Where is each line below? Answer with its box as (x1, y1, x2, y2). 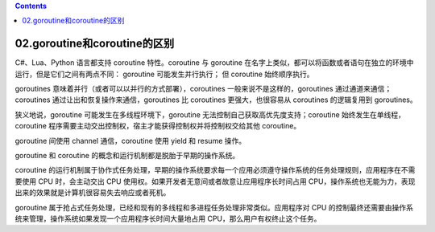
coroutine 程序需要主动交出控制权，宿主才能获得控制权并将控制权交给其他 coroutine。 (14, 121, 301, 131)
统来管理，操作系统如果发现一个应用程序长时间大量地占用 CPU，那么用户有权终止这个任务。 (14, 214, 321, 223)
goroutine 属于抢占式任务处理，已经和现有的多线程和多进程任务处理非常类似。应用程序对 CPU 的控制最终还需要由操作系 (14, 202, 414, 212)
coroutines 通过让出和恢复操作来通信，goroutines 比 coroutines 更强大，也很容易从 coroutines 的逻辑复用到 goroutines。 (14, 95, 418, 104)
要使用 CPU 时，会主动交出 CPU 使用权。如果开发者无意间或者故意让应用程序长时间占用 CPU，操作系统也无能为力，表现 (14, 177, 416, 186)
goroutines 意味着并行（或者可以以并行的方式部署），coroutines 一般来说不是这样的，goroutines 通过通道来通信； (14, 84, 392, 94)
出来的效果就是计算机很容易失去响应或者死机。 (14, 188, 171, 197)
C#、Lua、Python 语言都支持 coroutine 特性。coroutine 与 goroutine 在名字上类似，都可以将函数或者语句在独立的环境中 (14, 58, 414, 67)
